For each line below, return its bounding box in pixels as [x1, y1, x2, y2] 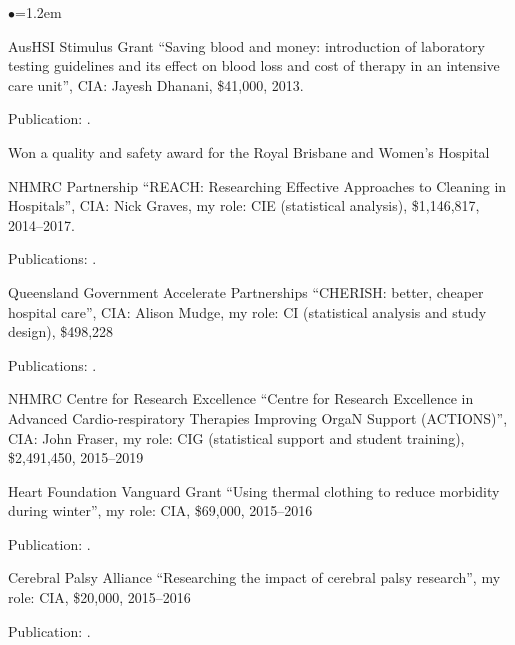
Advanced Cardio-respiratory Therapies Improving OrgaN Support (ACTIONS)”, [8, 407, 508, 428]
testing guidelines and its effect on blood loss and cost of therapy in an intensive [8, 55, 500, 76]
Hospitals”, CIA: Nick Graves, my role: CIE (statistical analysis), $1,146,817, [8, 195, 480, 216]
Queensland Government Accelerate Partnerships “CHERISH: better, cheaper [8, 281, 484, 302]
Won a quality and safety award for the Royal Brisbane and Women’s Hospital [8, 141, 490, 162]
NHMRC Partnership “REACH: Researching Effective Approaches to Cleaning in [8, 175, 507, 196]
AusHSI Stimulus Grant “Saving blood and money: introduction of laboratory [8, 35, 485, 56]
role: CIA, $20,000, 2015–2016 [8, 587, 191, 608]
